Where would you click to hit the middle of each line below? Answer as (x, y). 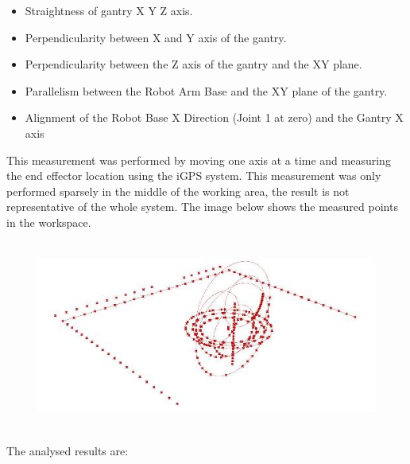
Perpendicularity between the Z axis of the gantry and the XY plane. (193, 64)
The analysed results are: (68, 450)
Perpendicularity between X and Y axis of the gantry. (156, 37)
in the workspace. (49, 222)
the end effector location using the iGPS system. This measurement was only (194, 175)
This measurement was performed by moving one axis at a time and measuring (199, 160)
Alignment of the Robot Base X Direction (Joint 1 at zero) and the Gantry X (214, 117)
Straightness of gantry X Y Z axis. (109, 10)
